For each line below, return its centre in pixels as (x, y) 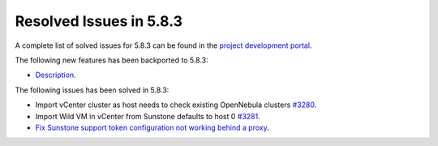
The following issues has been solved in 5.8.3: (92, 90)
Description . (56, 75)
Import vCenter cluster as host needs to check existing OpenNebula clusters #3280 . (176, 105)
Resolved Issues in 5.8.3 (99, 21)
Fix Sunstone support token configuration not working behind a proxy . (152, 127)
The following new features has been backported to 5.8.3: (112, 60)
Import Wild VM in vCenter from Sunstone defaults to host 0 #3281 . (148, 116)
